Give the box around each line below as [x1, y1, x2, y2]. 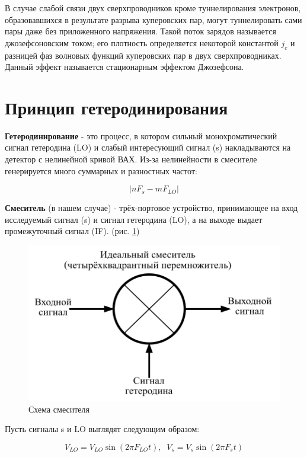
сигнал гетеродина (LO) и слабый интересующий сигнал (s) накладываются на [5, 141, 291, 154]
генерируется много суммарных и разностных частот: [5, 164, 197, 177]
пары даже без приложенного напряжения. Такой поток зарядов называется [5, 25, 276, 37]
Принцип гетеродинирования [5, 95, 228, 119]
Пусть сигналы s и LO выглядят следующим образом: [5, 423, 200, 435]
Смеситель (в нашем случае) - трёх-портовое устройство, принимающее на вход [5, 202, 298, 214]
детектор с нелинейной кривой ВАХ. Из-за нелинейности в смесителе [5, 153, 257, 165]
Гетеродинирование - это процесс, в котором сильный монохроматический [5, 129, 277, 142]
